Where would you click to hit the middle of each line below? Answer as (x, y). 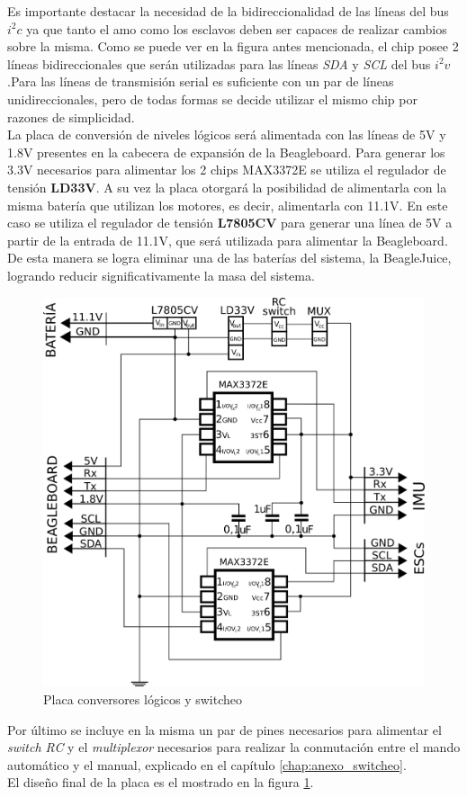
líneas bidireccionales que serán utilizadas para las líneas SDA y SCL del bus (219, 63)
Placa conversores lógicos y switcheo (143, 698)
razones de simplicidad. (71, 116)
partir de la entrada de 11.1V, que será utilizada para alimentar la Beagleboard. (228, 240)
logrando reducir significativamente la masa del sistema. (161, 275)
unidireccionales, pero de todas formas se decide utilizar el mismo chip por (212, 99)
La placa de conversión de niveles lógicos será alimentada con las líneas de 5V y (227, 134)
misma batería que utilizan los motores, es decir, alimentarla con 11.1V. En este (228, 205)
